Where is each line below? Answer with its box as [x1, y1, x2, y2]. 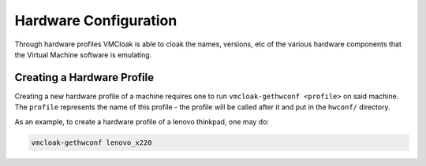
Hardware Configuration [14, 12, 177, 29]
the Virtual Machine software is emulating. [14, 50, 152, 59]
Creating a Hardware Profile [14, 71, 154, 84]
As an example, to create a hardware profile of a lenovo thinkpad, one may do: [14, 116, 270, 126]
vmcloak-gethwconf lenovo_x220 [31, 138, 153, 147]
